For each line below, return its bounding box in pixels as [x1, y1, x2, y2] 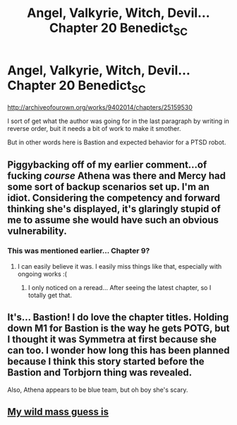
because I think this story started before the [7, 356, 205, 368]
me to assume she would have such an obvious [7, 214, 219, 226]
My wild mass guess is [7, 406, 109, 418]
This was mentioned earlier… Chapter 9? [7, 246, 150, 256]
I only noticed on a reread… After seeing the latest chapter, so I [28, 283, 212, 291]
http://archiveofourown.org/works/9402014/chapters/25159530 [7, 103, 193, 112]
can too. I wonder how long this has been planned [7, 344, 230, 356]
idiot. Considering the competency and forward [7, 192, 221, 204]
